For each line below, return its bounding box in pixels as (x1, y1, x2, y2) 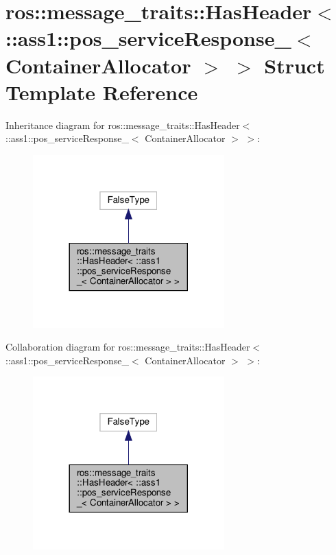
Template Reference (5, 78, 198, 106)
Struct (264, 51, 325, 79)
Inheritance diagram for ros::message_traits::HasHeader (5, 117, 240, 132)
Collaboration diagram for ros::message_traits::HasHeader (5, 340, 250, 354)
